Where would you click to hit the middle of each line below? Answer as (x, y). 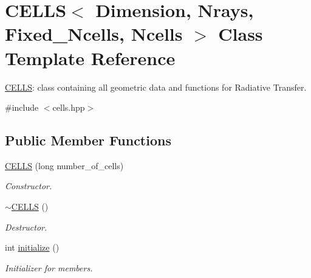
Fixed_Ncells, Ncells (94, 34)
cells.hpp (69, 107)
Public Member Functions (88, 140)
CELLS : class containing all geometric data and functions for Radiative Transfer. (156, 87)
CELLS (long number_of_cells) (64, 165)
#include (22, 107)
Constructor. (29, 186)
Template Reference (90, 57)
